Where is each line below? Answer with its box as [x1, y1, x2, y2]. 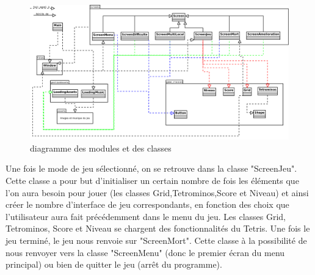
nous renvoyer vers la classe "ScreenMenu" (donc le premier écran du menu [5, 246, 285, 258]
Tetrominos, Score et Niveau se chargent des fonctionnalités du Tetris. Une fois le [5, 222, 310, 235]
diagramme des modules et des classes [30, 141, 172, 154]
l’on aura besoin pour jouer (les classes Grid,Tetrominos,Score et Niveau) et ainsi [5, 186, 309, 199]
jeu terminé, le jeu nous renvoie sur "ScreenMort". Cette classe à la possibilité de [5, 234, 307, 247]
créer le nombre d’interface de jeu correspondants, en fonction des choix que [5, 198, 289, 211]
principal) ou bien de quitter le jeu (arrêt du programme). [5, 258, 222, 271]
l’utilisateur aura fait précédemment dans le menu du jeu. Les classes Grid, [5, 210, 286, 222]
